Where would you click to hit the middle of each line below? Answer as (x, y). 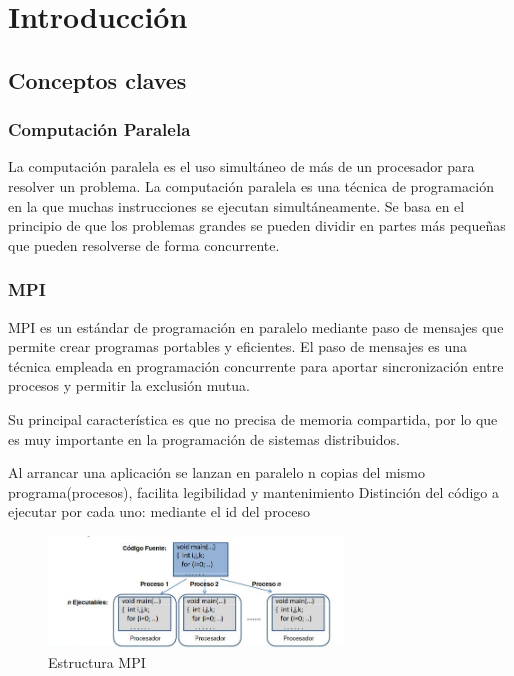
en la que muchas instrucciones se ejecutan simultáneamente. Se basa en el (236, 205)
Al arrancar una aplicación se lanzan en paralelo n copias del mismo (216, 472)
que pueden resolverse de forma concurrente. (144, 244)
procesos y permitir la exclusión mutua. (129, 385)
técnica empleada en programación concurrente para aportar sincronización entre (256, 365)
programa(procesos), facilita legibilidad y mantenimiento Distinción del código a (253, 491)
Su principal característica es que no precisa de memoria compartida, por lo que (253, 418)
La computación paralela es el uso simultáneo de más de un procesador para (241, 166)
